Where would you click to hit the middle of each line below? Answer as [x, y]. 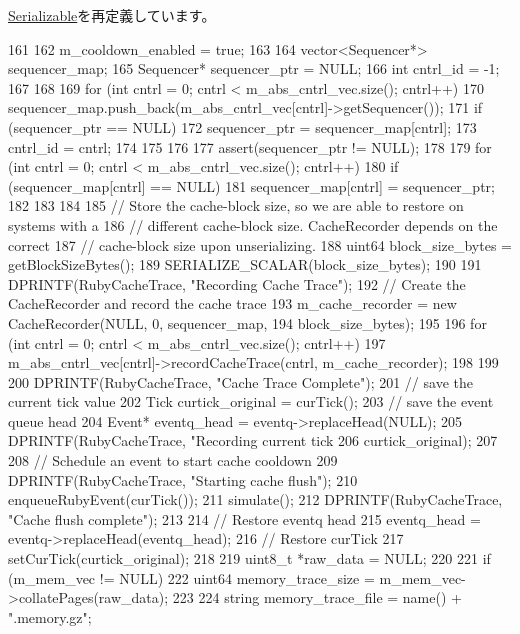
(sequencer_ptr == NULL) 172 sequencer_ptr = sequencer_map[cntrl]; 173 [242, 126]
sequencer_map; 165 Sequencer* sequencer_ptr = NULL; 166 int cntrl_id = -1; [254, 68]
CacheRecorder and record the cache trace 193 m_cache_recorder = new [232, 303]
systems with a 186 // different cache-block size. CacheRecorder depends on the [253, 224]
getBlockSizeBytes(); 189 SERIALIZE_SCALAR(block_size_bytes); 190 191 [245, 264]
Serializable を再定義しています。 [112, 15]
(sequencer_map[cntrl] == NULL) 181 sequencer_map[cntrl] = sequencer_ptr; [251, 185]
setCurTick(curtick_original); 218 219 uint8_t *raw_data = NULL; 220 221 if [249, 558]
